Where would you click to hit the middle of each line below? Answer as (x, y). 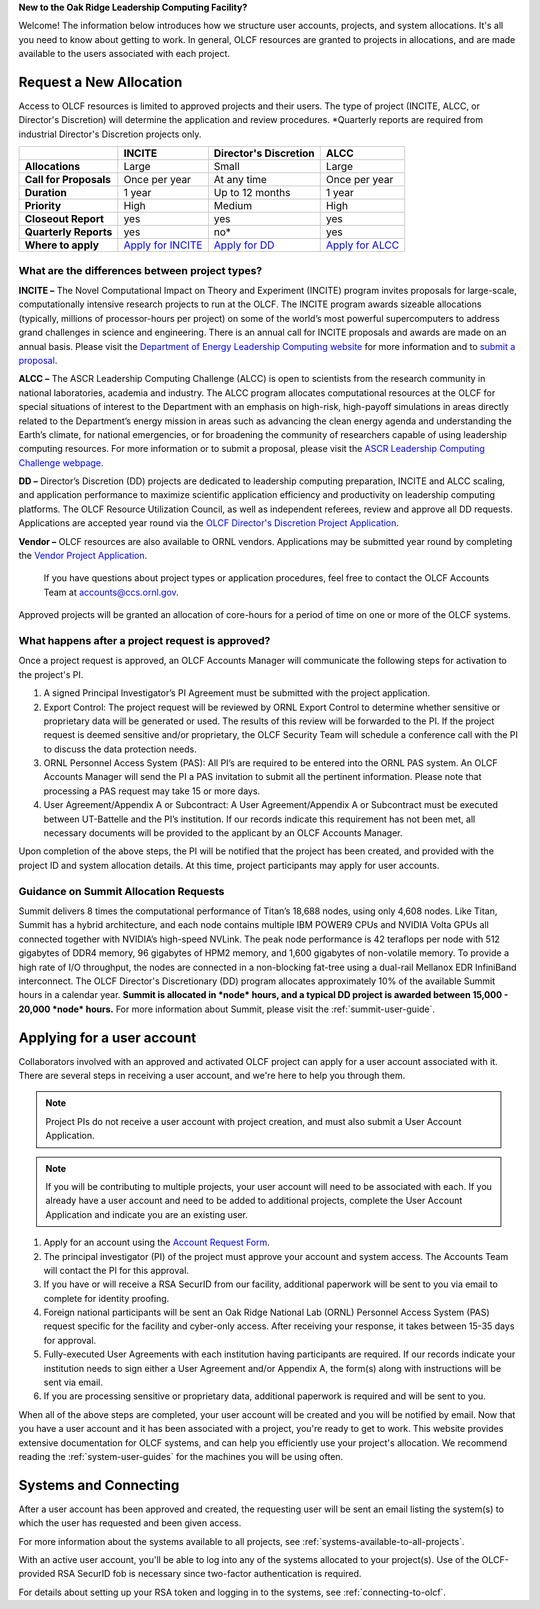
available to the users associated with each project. (124, 54)
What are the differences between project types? (140, 270)
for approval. (70, 1340)
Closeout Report (64, 219)
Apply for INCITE (163, 245)
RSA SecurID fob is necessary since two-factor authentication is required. (209, 1574)
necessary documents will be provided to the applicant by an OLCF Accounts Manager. (223, 833)
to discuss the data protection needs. (120, 749)
